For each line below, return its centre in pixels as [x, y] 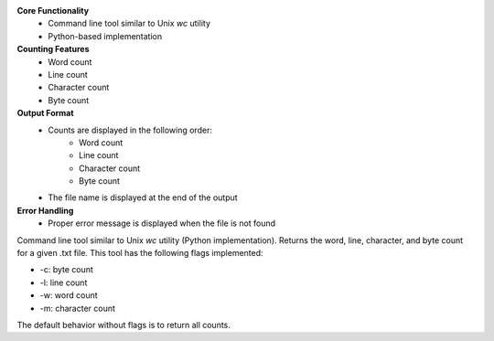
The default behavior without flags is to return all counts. [123, 325]
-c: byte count [66, 270]
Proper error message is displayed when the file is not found [162, 223]
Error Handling [45, 210]
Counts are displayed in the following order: [130, 130]
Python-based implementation [105, 36]
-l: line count [64, 282]
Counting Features [53, 49]
